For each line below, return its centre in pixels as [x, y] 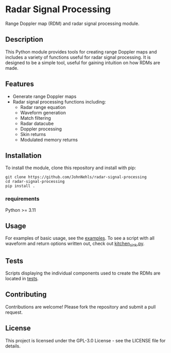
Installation [23, 156]
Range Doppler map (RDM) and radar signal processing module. [73, 23]
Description [24, 39]
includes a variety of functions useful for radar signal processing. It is [78, 57]
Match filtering [36, 118]
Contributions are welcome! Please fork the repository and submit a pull [81, 307]
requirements [22, 199]
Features [20, 84]
